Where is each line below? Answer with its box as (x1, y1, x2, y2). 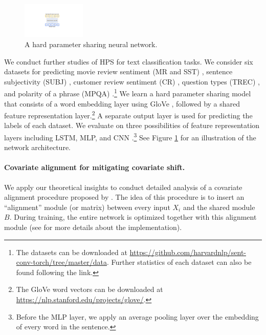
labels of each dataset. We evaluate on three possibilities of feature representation (4, 120, 260, 131)
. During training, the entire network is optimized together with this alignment (9, 212, 257, 222)
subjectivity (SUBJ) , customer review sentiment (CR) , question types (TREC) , (4, 76, 260, 87)
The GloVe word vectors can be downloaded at (16, 284, 163, 295)
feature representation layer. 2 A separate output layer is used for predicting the (4, 109, 253, 120)
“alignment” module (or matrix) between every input (4, 201, 170, 212)
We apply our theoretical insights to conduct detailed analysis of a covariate (4, 181, 242, 192)
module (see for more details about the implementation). (4, 222, 182, 233)
